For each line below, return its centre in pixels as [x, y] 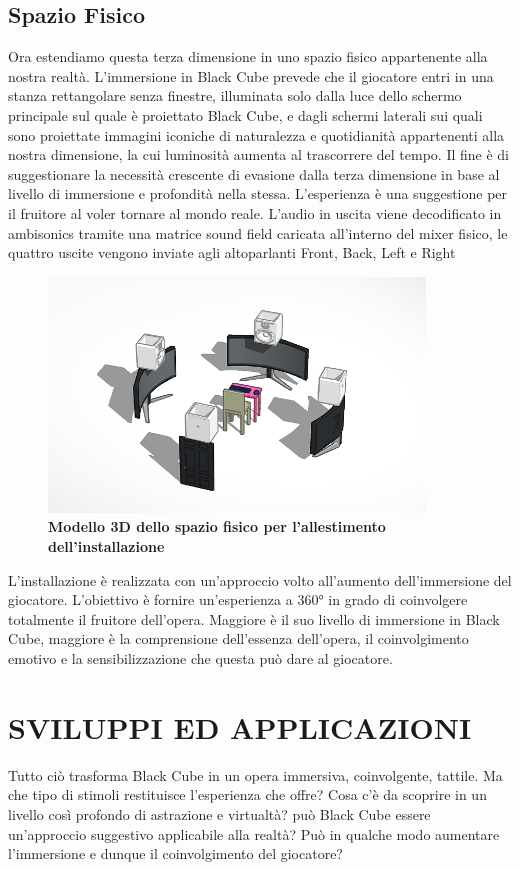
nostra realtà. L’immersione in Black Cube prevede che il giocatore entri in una [251, 75]
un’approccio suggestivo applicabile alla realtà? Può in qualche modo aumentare [254, 833]
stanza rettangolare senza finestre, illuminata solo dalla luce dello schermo [235, 95]
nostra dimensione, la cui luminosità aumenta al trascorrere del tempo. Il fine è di [258, 154]
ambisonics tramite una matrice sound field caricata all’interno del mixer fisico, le [258, 232]
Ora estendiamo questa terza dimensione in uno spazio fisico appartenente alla [248, 56]
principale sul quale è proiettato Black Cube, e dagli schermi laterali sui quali [245, 114]
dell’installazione [106, 546]
